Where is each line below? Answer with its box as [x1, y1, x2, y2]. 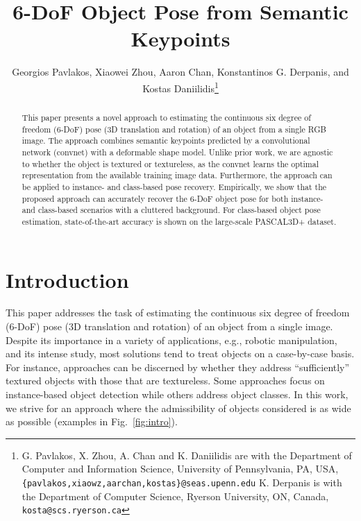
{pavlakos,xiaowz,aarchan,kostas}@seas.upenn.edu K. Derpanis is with [22, 475, 342, 489]
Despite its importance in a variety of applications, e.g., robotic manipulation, [6, 332, 337, 347]
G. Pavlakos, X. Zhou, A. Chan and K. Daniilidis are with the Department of [22, 447, 352, 462]
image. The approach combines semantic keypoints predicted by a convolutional [22, 135, 310, 146]
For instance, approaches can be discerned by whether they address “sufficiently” [6, 359, 350, 374]
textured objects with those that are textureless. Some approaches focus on [6, 373, 325, 388]
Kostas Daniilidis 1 [142, 78, 219, 95]
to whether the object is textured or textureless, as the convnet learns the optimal [22, 157, 319, 169]
